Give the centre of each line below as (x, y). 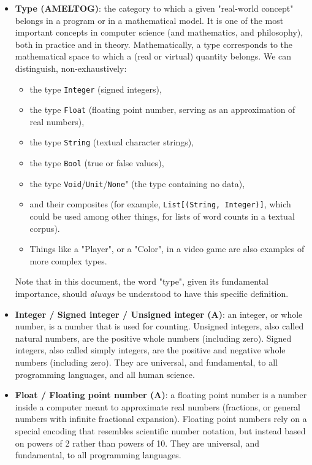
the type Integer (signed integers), (96, 89)
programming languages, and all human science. (105, 374)
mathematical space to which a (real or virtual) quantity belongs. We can (153, 56)
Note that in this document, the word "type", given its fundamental (142, 281)
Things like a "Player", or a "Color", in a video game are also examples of (167, 249)
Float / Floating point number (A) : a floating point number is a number (161, 395)
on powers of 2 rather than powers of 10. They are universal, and (137, 443)
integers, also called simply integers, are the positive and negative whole (150, 350)
